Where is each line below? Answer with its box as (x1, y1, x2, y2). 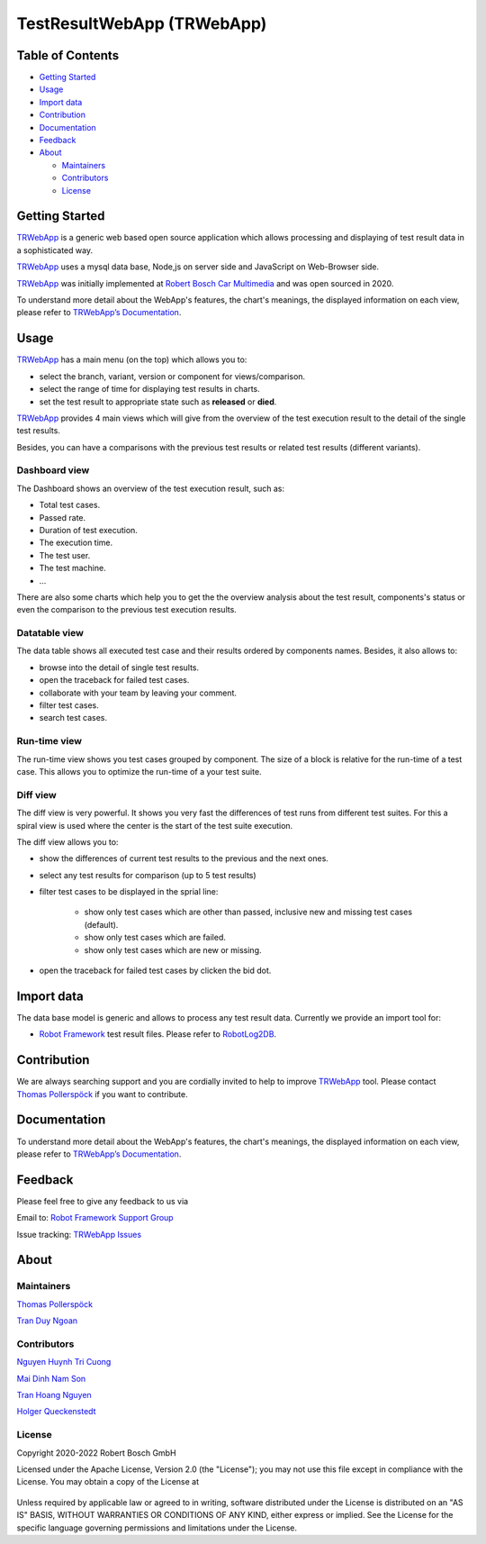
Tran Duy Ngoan (16, 1315, 78, 1326)
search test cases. (39, 713, 108, 723)
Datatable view (16, 627, 85, 640)
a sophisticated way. (16, 244, 94, 256)
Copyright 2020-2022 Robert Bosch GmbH (16, 1447, 176, 1458)
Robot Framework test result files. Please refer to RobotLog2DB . (39, 1029, 277, 1040)
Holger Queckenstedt (16, 1406, 96, 1417)
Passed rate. (39, 512, 86, 522)
